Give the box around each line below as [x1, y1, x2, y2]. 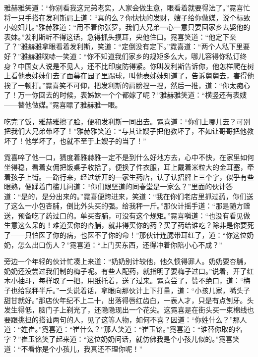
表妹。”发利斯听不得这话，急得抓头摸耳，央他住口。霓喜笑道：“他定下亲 [4, 31, 237, 42]
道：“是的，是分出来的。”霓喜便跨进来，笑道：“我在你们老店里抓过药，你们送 [4, 191, 254, 201]
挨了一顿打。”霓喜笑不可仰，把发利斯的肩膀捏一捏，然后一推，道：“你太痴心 [4, 80, 251, 90]
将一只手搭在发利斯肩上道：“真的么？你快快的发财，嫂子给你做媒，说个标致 [4, 12, 251, 22]
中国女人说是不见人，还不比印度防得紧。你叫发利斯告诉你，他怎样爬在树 [17, 60, 254, 71]
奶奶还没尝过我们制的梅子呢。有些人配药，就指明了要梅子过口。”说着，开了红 [4, 265, 254, 276]
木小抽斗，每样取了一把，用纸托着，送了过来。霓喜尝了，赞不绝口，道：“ [4, 275, 244, 286]
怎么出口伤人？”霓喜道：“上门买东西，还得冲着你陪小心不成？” [17, 239, 222, 250]
